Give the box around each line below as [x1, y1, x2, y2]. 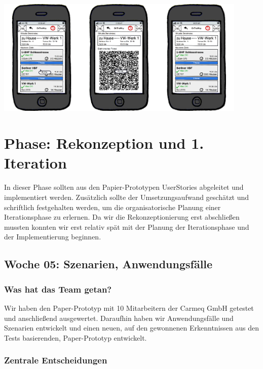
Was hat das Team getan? [4, 282, 112, 295]
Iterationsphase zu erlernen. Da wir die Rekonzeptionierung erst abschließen [4, 212, 240, 222]
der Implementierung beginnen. [4, 231, 101, 242]
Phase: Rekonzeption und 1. [4, 133, 204, 153]
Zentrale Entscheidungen [4, 354, 107, 366]
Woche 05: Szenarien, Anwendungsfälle [4, 256, 213, 272]
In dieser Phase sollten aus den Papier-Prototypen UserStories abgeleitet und [4, 182, 244, 192]
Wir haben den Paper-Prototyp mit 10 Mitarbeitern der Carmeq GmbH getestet [4, 302, 254, 313]
